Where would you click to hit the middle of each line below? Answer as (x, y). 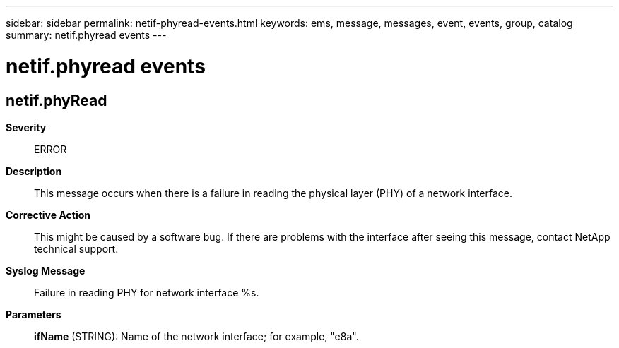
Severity (26, 127)
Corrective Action (48, 215)
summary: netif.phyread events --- (86, 35)
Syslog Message (46, 270)
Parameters (34, 314)
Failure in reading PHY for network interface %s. (147, 292)
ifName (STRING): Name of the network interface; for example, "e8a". (196, 336)
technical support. (76, 248)
